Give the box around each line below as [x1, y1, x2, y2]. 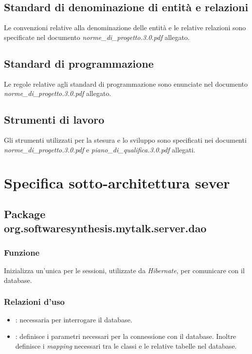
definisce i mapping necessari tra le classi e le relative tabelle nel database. [15, 340, 237, 351]
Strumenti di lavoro [4, 112, 105, 127]
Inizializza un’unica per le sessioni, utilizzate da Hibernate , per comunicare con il [4, 265, 245, 275]
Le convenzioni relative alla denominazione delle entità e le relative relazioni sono [4, 22, 246, 33]
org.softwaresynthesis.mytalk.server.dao [4, 221, 207, 236]
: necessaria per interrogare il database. [15, 315, 132, 325]
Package [4, 206, 46, 221]
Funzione [4, 246, 40, 258]
